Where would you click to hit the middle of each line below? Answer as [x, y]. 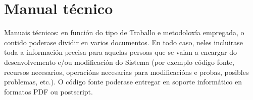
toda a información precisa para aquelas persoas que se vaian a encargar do [121, 52]
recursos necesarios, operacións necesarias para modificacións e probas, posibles [126, 72]
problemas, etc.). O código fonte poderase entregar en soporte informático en [123, 82]
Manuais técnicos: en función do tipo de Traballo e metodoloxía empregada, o [124, 32]
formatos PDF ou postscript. [48, 91]
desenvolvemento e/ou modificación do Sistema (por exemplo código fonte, [119, 62]
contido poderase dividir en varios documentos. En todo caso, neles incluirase [123, 42]
